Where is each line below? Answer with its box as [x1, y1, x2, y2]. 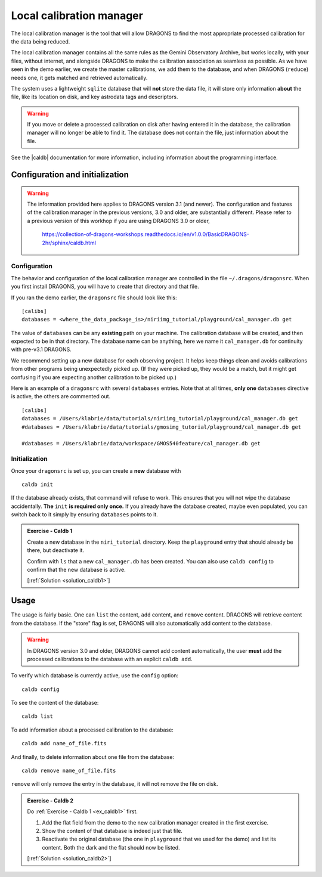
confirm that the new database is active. [27, 566, 126, 574]
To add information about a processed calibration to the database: [11, 726, 174, 733]
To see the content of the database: [11, 699, 99, 706]
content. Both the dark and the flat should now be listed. [42, 844, 180, 851]
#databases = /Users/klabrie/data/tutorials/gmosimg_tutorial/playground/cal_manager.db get [21, 423, 302, 430]
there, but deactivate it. [27, 547, 85, 554]
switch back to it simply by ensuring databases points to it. [11, 511, 158, 518]
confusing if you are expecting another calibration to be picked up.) [11, 373, 177, 381]
